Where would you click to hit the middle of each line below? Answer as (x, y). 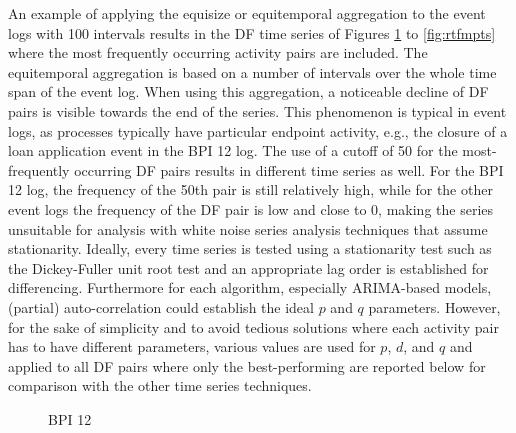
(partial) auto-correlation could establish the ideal (161, 306)
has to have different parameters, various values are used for (192, 346)
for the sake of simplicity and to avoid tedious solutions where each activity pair (253, 326)
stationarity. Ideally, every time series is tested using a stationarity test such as (250, 248)
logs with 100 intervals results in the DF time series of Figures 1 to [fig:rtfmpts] (252, 32)
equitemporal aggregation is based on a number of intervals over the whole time (252, 71)
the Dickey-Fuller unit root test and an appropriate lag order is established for (248, 267)
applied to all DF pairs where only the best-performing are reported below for (247, 365)
